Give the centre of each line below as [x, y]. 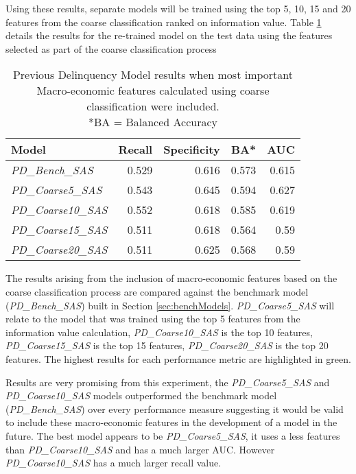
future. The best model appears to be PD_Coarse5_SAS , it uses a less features [173, 435]
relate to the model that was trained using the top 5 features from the [153, 319]
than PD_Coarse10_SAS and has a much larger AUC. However [140, 449]
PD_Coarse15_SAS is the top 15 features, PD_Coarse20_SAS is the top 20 [167, 345]
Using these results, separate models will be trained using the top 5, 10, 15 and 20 [178, 8]
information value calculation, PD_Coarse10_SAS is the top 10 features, [159, 332]
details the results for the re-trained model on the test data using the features [169, 35]
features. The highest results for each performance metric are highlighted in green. [178, 358]
